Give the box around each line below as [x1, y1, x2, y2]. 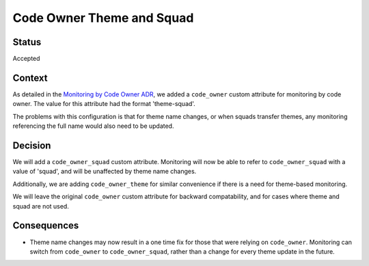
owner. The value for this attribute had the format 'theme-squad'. [12, 100, 196, 108]
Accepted [12, 55, 40, 63]
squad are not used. [12, 202, 70, 210]
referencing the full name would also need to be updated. [12, 122, 174, 130]
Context [12, 72, 48, 83]
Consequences [12, 220, 79, 232]
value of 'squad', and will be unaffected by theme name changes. [12, 168, 197, 176]
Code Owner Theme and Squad [12, 10, 194, 25]
